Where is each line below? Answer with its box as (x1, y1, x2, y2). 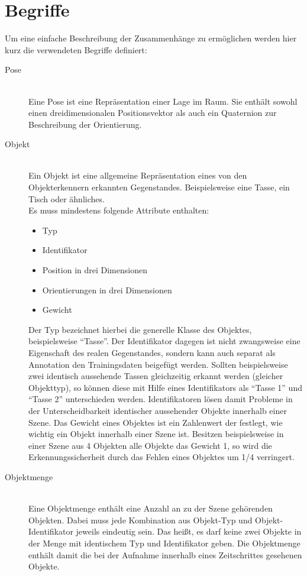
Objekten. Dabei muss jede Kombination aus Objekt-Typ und (28, 513, 253, 526)
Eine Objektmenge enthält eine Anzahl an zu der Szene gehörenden (28, 502, 273, 514)
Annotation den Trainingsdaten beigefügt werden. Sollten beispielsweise (28, 358, 288, 370)
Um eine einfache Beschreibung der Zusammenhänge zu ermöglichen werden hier (5, 32, 297, 44)
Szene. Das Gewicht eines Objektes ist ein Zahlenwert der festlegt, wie (28, 416, 283, 428)
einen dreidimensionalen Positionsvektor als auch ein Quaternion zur (28, 106, 277, 119)
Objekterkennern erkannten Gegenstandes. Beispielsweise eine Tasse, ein (28, 181, 290, 193)
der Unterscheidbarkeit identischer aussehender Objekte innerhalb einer (28, 404, 287, 416)
